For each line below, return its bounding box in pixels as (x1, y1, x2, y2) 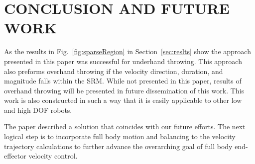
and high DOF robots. (4, 104, 72, 115)
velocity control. (28, 151, 78, 161)
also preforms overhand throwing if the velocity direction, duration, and (4, 66, 223, 76)
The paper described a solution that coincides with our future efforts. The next (4, 121, 246, 132)
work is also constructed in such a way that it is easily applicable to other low (4, 95, 242, 105)
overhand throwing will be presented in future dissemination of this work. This (4, 85, 245, 95)
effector (4, 151, 26, 161)
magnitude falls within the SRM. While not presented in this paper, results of (4, 76, 242, 86)
